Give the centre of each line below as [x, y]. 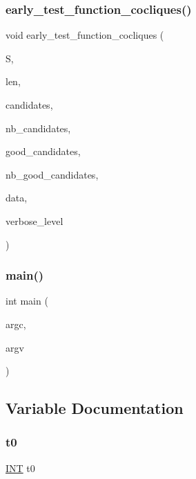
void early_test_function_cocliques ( [85, 35]
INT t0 [20, 468]
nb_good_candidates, [52, 174]
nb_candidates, [38, 128]
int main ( [27, 301]
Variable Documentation [95, 408]
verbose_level [35, 220]
